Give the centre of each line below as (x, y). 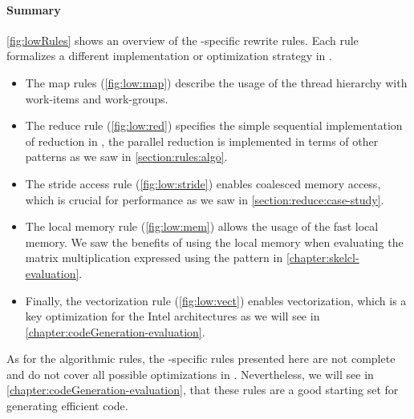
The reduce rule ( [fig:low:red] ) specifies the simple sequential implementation (214, 125)
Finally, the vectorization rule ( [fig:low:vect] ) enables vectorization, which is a (216, 300)
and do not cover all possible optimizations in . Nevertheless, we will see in (190, 374)
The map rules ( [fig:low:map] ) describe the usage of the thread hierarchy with (216, 82)
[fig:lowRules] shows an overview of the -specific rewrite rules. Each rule (183, 40)
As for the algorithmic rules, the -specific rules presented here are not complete (201, 359)
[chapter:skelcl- (323, 258)
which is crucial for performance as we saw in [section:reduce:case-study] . (205, 199)
